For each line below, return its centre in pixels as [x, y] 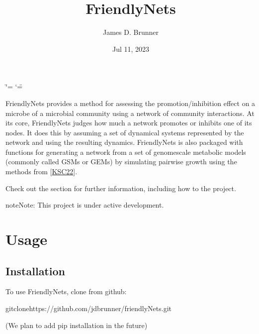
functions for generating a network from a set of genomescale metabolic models [126, 152]
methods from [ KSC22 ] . [42, 171]
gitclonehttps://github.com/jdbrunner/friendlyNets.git [89, 308]
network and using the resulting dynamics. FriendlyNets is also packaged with [124, 142]
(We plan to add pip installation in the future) [77, 325]
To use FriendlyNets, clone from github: [66, 291]
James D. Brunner [131, 32]
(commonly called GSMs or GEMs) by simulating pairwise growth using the [121, 162]
